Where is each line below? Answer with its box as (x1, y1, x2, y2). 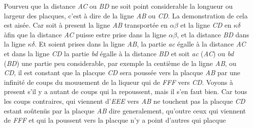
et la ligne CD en (180, 20, 232, 30)
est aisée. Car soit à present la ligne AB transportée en (4, 20, 168, 30)
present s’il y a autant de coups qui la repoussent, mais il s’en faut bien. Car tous (4, 86, 247, 96)
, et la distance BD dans (176, 29, 250, 39)
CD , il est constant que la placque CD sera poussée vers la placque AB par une (4, 67, 240, 78)
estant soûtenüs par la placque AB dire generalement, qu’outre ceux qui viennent (4, 105, 246, 115)
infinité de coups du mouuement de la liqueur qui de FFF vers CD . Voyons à (4, 77, 233, 87)
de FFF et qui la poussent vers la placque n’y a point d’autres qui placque (4, 115, 226, 125)
